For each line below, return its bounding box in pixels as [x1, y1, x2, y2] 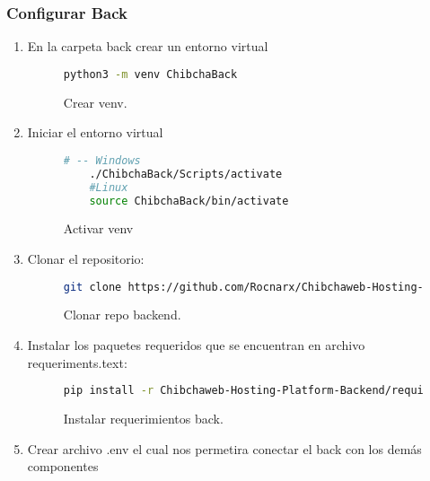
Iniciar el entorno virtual [27, 123, 163, 142]
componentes [27, 457, 99, 476]
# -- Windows [63, 153, 141, 167]
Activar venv [63, 219, 134, 238]
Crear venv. [63, 92, 127, 111]
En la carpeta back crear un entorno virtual [27, 37, 268, 56]
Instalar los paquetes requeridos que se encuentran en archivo [27, 336, 365, 354]
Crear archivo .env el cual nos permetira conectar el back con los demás [27, 439, 422, 458]
